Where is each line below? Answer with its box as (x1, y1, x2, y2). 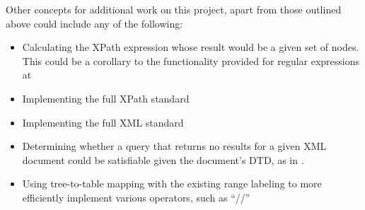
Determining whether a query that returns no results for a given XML (22, 139, 327, 153)
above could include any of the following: (6, 16, 183, 30)
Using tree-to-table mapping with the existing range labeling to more (22, 176, 322, 191)
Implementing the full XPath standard (22, 91, 190, 105)
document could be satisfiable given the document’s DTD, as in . (22, 152, 304, 167)
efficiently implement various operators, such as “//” (22, 189, 250, 204)
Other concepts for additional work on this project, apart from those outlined (6, 2, 342, 16)
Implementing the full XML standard (22, 115, 184, 129)
